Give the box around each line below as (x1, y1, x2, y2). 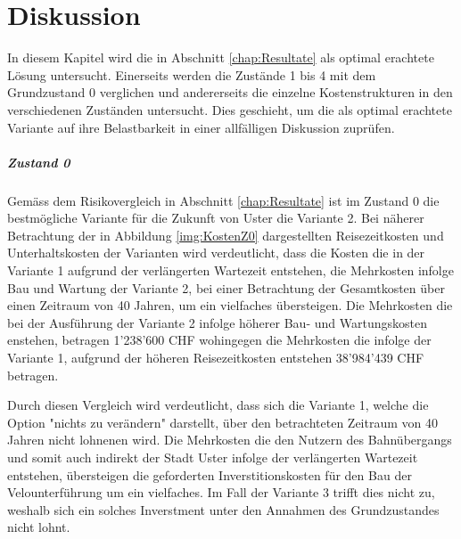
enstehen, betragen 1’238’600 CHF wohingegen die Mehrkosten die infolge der (7, 331, 432, 349)
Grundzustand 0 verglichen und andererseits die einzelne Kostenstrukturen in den (7, 83, 453, 102)
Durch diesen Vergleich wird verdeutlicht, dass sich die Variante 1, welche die (7, 396, 429, 414)
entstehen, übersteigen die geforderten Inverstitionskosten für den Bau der (7, 465, 412, 484)
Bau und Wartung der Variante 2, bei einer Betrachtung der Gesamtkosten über (7, 278, 445, 297)
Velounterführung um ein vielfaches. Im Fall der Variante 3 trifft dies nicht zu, (7, 483, 435, 502)
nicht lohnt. (7, 518, 70, 536)
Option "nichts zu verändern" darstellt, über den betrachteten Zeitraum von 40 (7, 412, 438, 431)
